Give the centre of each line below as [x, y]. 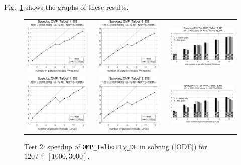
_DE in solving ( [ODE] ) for [167, 146]
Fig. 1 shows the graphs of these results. [66, 7]
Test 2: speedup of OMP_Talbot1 [73, 146]
